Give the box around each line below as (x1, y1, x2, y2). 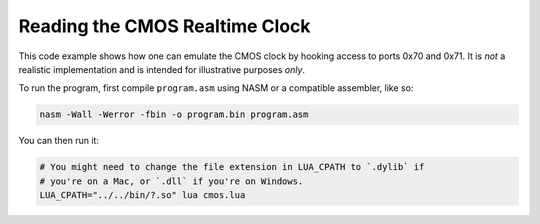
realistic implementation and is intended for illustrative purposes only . (18, 63, 305, 75)
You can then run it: (18, 135, 100, 147)
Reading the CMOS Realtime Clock (18, 15, 311, 37)
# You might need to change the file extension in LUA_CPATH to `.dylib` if (39, 161, 425, 173)
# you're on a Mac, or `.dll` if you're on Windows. (39, 175, 304, 187)
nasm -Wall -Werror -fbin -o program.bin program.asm (39, 109, 309, 120)
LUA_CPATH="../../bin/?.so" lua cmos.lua (39, 190, 246, 201)
